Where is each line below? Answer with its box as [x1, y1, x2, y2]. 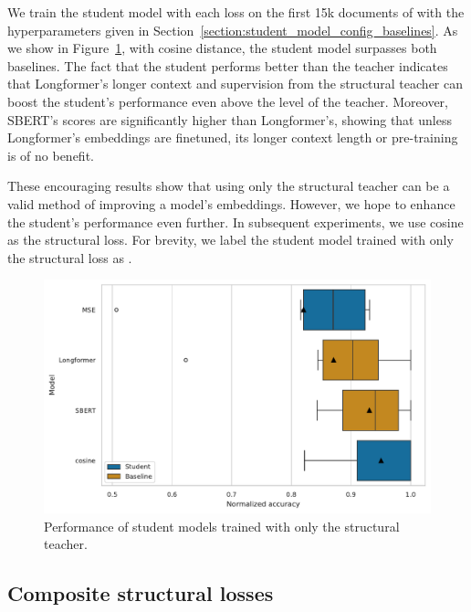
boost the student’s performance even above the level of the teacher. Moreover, [7, 91, 448, 111]
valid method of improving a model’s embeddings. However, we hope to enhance [7, 194, 455, 213]
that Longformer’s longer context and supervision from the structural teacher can [7, 74, 463, 93]
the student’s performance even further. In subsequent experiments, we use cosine [7, 212, 464, 231]
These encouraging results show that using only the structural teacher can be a [7, 176, 450, 195]
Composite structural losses [7, 579, 274, 607]
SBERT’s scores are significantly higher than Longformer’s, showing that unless [7, 110, 452, 129]
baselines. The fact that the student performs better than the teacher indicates [7, 56, 448, 75]
